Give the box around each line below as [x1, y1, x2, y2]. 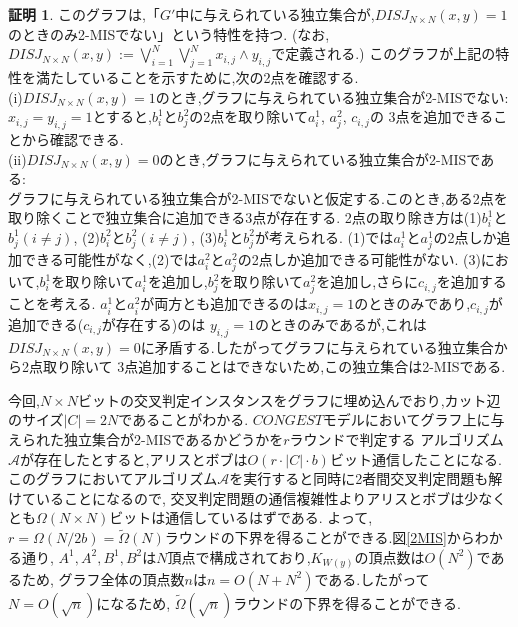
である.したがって [314, 568, 430, 589]
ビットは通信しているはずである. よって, [109, 507, 373, 528]
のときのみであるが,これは [255, 313, 427, 334]
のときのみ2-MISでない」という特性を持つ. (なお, [8, 23, 330, 44]
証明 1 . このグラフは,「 [8, 4, 160, 24]
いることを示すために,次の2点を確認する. [91, 66, 359, 87]
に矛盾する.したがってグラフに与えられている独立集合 [140, 336, 494, 357]
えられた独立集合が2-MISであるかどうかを [8, 429, 284, 450]
